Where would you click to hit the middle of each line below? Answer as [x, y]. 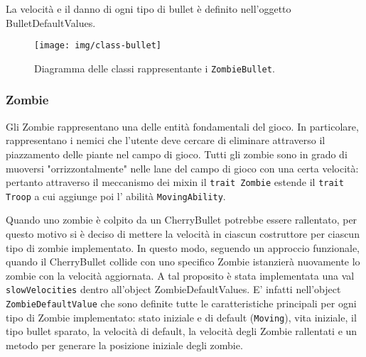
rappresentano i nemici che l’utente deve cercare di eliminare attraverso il [166, 140]
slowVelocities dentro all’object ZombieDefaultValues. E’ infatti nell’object [173, 289]
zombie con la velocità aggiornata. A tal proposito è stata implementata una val [180, 275]
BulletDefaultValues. [51, 22]
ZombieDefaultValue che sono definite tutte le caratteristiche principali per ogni [181, 303]
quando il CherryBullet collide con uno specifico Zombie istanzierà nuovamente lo [183, 262]
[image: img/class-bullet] [98, 46]
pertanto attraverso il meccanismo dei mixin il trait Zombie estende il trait [175, 182]
